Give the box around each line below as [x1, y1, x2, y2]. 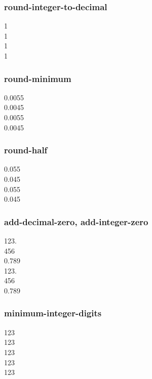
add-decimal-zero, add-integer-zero [4, 215, 148, 228]
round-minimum [4, 72, 71, 85]
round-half [4, 144, 48, 156]
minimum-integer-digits [4, 307, 102, 319]
